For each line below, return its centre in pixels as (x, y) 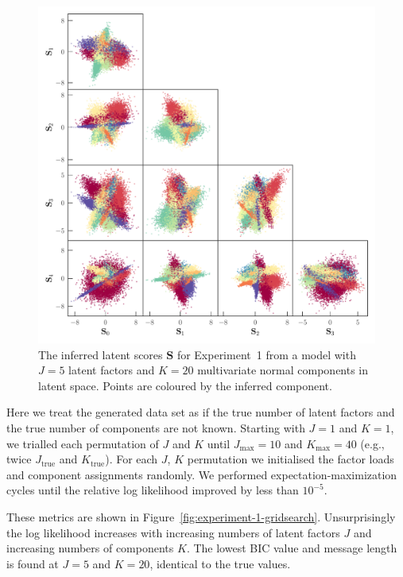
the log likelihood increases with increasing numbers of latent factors (173, 532)
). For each (132, 459)
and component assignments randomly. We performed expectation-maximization (202, 474)
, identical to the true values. (220, 563)
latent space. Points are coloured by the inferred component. (185, 385)
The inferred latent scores (101, 354)
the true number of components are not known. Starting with (156, 427)
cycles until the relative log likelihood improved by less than (153, 490)
